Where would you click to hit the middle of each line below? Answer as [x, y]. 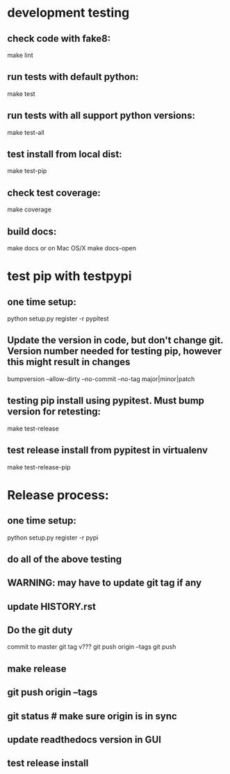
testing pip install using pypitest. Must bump [106, 401]
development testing [68, 13]
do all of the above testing [65, 559]
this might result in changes [69, 362]
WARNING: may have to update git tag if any [105, 583]
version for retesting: [54, 412]
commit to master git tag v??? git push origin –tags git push [92, 647]
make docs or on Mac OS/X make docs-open [72, 248]
